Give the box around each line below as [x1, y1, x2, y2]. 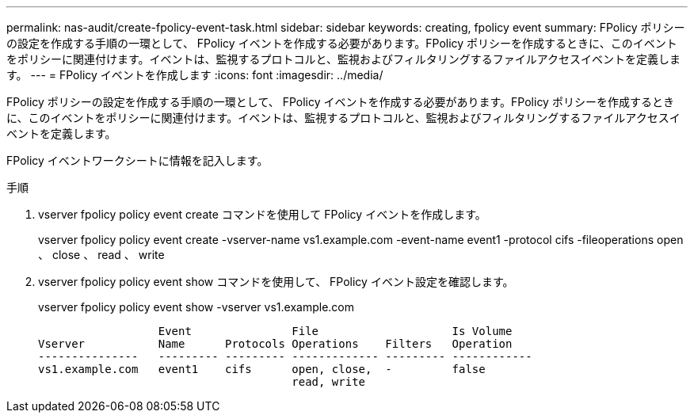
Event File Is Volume [158, 325, 513, 337]
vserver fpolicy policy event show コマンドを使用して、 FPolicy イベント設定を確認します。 [38, 275, 514, 288]
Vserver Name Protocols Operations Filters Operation [38, 337, 513, 350]
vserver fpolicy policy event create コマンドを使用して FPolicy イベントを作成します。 [38, 208, 486, 221]
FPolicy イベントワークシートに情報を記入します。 [6, 154, 269, 167]
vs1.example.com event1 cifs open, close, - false [38, 363, 486, 375]
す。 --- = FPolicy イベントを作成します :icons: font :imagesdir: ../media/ [6, 68, 383, 82]
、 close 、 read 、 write [38, 248, 165, 261]
